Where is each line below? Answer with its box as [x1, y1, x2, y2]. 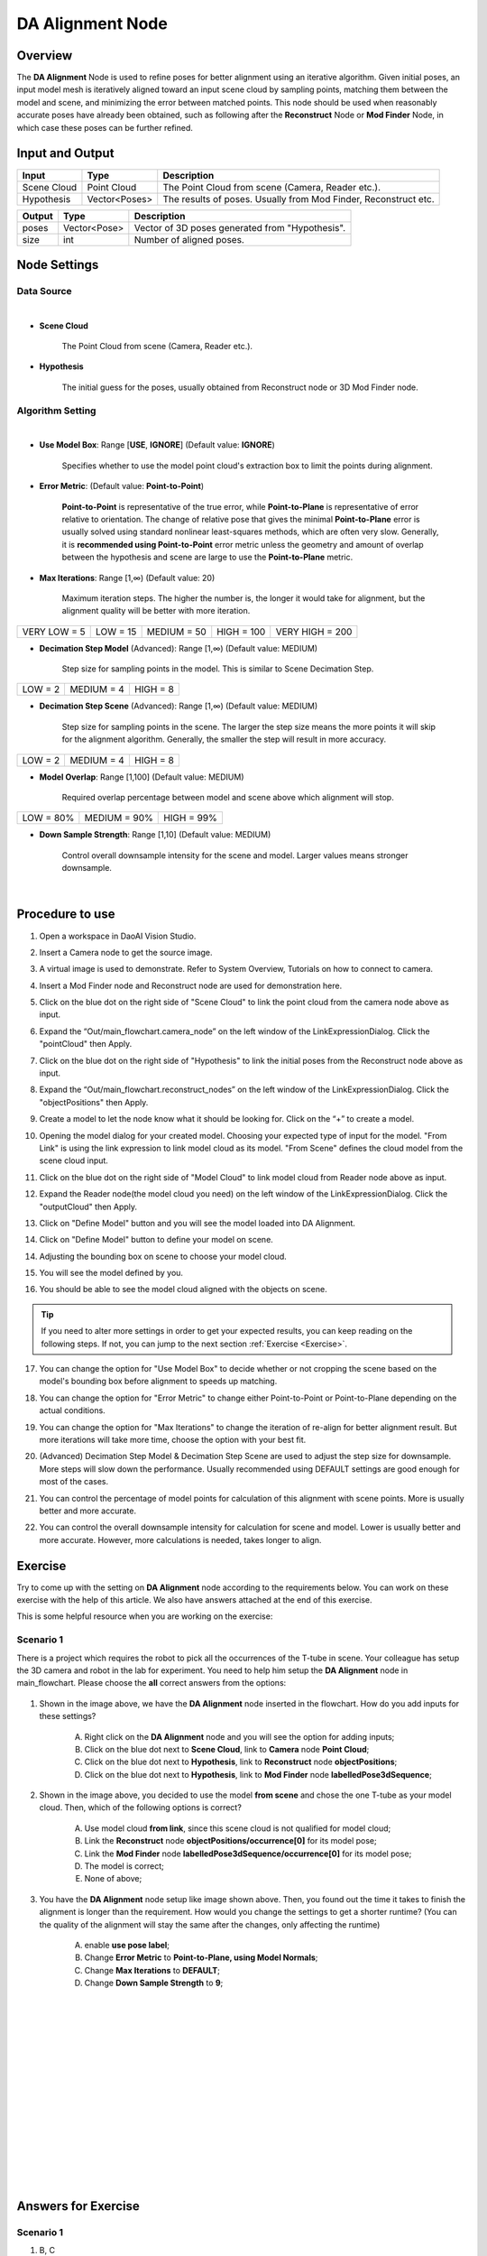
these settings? [39, 1711, 96, 1722]
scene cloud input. [39, 1155, 108, 1166]
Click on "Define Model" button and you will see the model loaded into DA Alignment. [39, 1217, 356, 1228]
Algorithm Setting [16, 404, 96, 417]
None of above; [84, 1873, 142, 1884]
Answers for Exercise [16, 2198, 140, 2214]
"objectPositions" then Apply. [39, 1096, 149, 1107]
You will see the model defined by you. [39, 1268, 184, 1279]
